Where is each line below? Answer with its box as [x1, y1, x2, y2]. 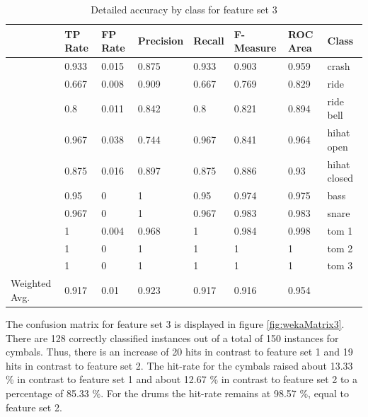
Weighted [11, 276, 52, 290]
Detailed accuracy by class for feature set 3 [91, 2, 277, 16]
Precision [137, 33, 184, 48]
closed [327, 170, 354, 185]
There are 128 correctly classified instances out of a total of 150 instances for [6, 330, 339, 345]
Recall [193, 33, 224, 48]
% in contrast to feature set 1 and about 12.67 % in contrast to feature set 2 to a [6, 372, 358, 387]
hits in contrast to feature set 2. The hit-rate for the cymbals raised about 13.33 [6, 358, 353, 372]
